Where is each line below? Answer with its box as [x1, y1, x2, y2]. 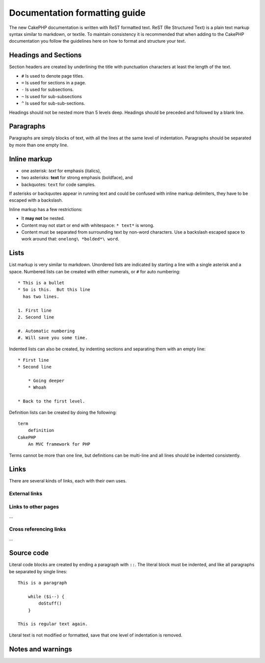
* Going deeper [27, 378, 65, 384]
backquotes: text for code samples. [21, 182, 96, 187]
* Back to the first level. [18, 398, 85, 404]
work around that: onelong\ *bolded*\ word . [21, 236, 120, 242]
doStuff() [38, 601, 62, 606]
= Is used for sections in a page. [21, 80, 86, 86]
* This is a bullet [18, 280, 65, 286]
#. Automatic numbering [18, 328, 75, 334]
